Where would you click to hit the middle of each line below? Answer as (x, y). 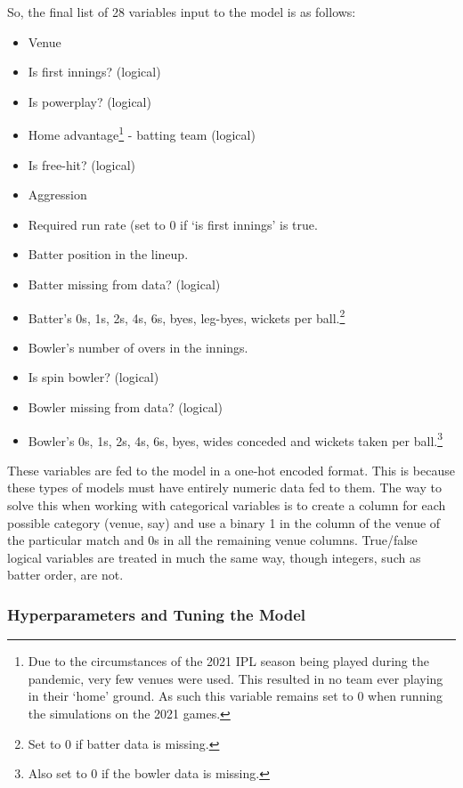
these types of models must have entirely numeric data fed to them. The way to (224, 487)
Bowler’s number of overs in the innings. (138, 347)
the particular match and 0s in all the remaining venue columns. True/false (212, 540)
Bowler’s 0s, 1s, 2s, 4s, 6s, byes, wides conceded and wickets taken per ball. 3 (236, 439)
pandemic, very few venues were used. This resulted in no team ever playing (236, 678)
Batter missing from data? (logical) (124, 284)
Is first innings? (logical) (94, 72)
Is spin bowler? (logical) (93, 377)
